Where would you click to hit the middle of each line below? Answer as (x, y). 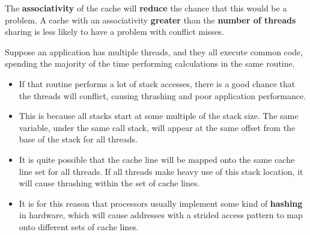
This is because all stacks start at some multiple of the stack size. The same (159, 116)
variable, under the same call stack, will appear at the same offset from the (157, 127)
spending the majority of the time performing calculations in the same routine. (150, 63)
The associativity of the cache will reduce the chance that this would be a (146, 8)
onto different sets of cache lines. (79, 226)
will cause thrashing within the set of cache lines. (109, 183)
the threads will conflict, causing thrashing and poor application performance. (163, 95)
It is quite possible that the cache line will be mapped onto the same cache (157, 159)
